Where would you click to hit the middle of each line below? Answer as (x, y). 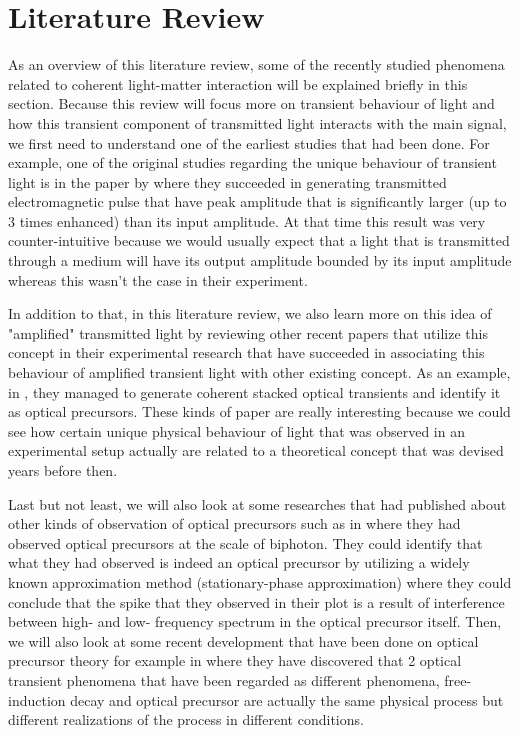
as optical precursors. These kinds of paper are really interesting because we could (259, 411)
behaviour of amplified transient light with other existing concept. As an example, (259, 372)
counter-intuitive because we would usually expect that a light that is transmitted (259, 240)
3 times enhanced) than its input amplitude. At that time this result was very (247, 220)
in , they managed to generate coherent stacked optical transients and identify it (254, 391)
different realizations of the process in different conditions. (186, 719)
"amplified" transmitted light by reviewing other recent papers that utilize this (248, 332)
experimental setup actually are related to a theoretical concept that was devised (256, 450)
